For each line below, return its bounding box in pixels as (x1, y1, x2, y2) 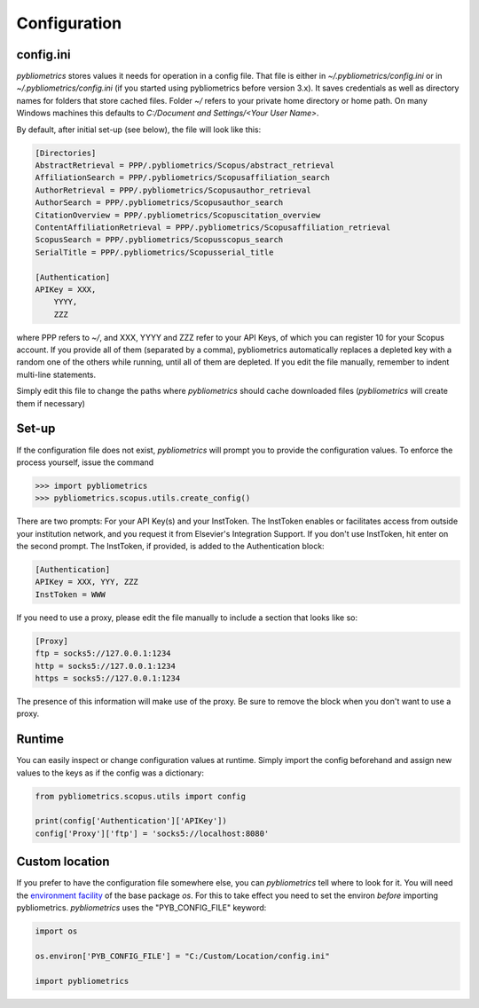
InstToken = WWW (35, 589, 106, 599)
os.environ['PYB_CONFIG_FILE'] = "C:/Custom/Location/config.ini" (35, 950, 330, 961)
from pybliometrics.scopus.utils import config (35, 791, 246, 801)
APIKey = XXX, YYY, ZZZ (35, 577, 139, 587)
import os (35, 926, 78, 936)
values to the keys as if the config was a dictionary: (16, 768, 204, 778)
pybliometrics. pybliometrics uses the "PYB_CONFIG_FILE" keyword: (16, 902, 267, 913)
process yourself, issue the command (16, 457, 154, 468)
